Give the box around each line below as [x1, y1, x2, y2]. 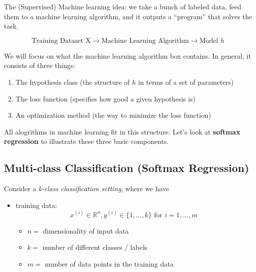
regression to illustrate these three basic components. [4, 136, 169, 146]
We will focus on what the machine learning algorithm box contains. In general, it [4, 50, 251, 61]
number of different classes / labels [42, 242, 148, 252]
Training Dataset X [32, 37, 91, 44]
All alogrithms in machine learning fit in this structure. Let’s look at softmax [4, 126, 240, 136]
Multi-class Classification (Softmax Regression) [4, 160, 249, 175]
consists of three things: [4, 60, 75, 70]
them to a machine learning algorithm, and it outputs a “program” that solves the [4, 11, 252, 21]
